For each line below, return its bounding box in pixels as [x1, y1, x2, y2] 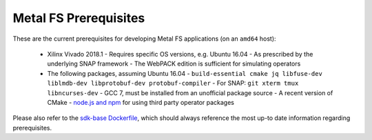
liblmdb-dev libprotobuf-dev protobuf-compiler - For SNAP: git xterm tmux [47, 79, 299, 88]
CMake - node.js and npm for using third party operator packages [47, 98, 234, 106]
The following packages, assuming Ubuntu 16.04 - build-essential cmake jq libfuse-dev [47, 69, 323, 77]
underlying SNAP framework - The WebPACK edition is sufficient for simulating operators [47, 59, 301, 68]
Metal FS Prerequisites [12, 10, 145, 26]
